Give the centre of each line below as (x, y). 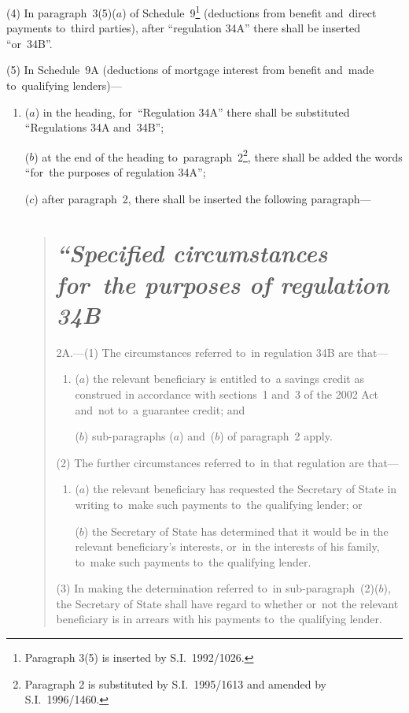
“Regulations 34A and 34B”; (94, 127)
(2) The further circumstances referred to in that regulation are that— (227, 462)
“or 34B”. (29, 43)
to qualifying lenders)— (64, 85)
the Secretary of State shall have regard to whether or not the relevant (227, 603)
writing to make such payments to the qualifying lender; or (219, 504)
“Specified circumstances (192, 253)
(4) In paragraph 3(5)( (61, 12)
